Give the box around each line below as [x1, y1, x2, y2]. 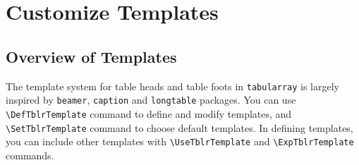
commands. [6, 147, 54, 162]
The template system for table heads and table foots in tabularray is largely [6, 78, 339, 93]
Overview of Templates [6, 45, 177, 67]
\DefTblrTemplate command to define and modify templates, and [6, 106, 292, 121]
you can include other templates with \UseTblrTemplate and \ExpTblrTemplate [6, 134, 354, 149]
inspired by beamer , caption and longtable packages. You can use [6, 92, 296, 107]
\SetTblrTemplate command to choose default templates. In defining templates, [6, 120, 353, 135]
